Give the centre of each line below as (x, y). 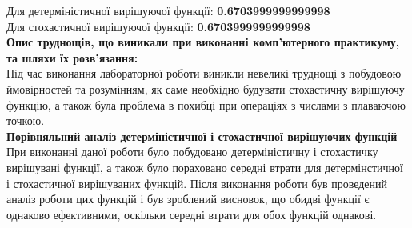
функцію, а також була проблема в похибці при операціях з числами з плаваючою (206, 104)
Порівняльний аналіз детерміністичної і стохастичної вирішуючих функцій (202, 136)
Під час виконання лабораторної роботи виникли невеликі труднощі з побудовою (204, 73)
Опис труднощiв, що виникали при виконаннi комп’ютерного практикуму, (203, 42)
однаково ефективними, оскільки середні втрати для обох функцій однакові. (192, 214)
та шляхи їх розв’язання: (72, 57)
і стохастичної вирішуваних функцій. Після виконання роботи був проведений (197, 183)
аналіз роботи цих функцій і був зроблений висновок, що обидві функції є (188, 199)
